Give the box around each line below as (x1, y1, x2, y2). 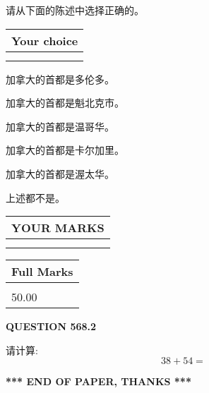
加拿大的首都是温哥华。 (6, 119, 114, 133)
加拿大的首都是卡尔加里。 (6, 143, 124, 157)
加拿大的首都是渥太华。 (6, 166, 114, 181)
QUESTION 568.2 (6, 319, 97, 334)
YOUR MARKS (11, 219, 104, 236)
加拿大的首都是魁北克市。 (6, 95, 124, 110)
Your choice (11, 32, 78, 49)
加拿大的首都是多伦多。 (6, 71, 114, 86)
